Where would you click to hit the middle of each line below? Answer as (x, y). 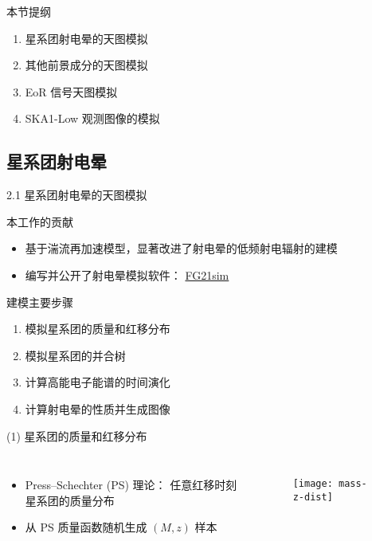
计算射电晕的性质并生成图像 (98, 408)
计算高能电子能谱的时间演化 (98, 382)
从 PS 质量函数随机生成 (86, 527)
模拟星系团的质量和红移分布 (98, 329)
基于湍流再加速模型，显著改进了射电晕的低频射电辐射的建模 (181, 248)
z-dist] (313, 497)
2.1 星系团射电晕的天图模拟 (77, 195)
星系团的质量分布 (70, 500)
